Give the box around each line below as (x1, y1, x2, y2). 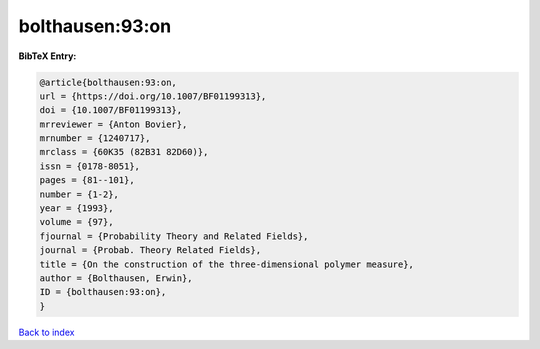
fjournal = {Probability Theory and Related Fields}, (39, 230, 309, 242)
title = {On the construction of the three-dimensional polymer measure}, (39, 258, 415, 270)
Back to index (18, 326, 75, 338)
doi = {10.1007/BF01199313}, (39, 105, 183, 116)
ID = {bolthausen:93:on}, (39, 286, 167, 298)
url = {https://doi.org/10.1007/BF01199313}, (39, 90, 267, 102)
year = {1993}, (39, 203, 114, 214)
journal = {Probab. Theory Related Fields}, (39, 245, 262, 256)
